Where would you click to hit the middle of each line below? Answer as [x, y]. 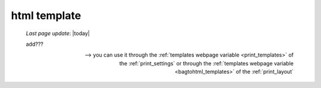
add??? [35, 44]
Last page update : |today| [58, 33]
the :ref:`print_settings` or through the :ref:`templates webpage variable [206, 63]
